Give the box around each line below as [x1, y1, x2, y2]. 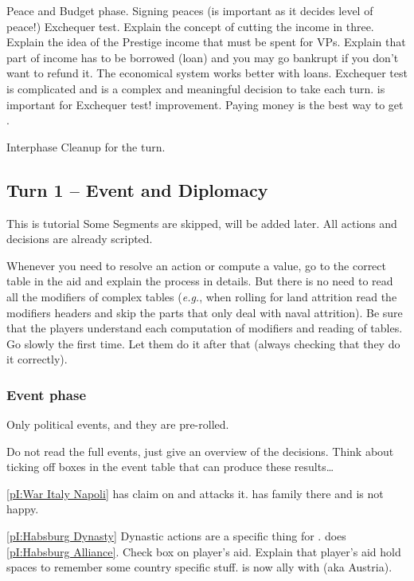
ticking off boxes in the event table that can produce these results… [6, 458, 334, 475]
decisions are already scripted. [6, 230, 153, 247]
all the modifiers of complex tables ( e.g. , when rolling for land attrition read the [6, 288, 397, 304]
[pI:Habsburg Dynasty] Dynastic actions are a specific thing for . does [6, 528, 346, 544]
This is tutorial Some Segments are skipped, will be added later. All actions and [6, 214, 397, 231]
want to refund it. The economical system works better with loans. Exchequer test [6, 65, 408, 81]
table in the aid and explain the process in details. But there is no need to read [6, 273, 393, 289]
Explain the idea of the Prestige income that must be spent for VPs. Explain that [6, 33, 406, 50]
